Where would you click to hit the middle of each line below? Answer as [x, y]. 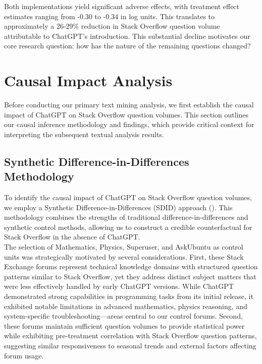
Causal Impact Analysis [88, 80]
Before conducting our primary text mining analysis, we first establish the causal [129, 105]
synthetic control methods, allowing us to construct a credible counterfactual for [128, 227]
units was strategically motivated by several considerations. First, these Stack [124, 256]
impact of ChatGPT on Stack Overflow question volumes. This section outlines [126, 114]
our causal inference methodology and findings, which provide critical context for [129, 124]
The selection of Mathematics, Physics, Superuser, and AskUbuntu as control [124, 247]
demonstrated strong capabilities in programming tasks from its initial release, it [129, 296]
